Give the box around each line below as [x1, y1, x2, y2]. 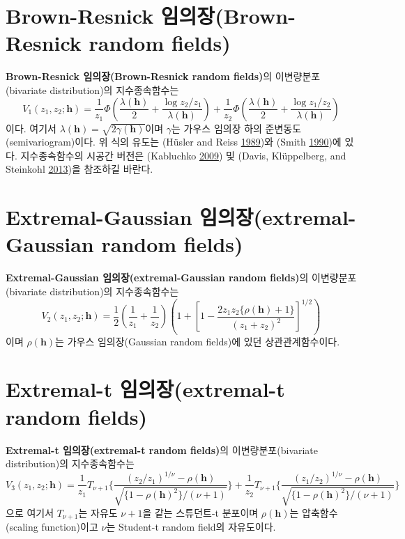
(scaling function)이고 [6, 520, 98, 534]
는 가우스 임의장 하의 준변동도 [171, 120, 302, 135]
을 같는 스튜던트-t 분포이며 [142, 505, 259, 520]
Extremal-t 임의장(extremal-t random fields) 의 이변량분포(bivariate [6, 442, 319, 457]
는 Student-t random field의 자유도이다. [106, 520, 276, 534]
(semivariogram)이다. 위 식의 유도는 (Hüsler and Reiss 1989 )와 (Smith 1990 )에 [6, 134, 342, 149]
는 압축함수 [289, 505, 338, 520]
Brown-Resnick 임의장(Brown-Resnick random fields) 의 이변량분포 [6, 69, 321, 84]
